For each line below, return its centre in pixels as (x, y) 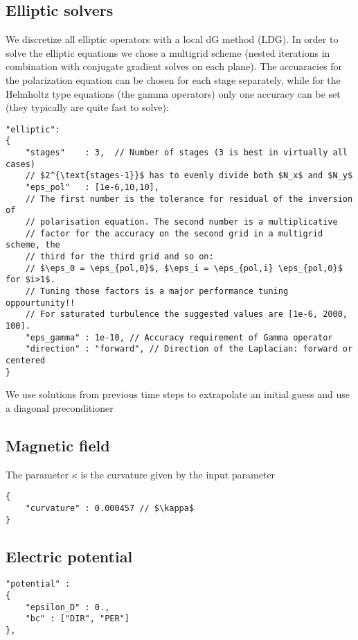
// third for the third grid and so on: (119, 256)
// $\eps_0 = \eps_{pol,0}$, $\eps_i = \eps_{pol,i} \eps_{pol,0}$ (184, 268)
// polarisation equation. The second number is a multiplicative (181, 222)
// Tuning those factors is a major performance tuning (157, 291)
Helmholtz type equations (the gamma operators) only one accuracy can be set (173, 93)
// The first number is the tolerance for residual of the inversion (189, 199)
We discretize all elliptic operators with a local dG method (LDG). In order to (172, 39)
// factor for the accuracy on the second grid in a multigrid (174, 233)
